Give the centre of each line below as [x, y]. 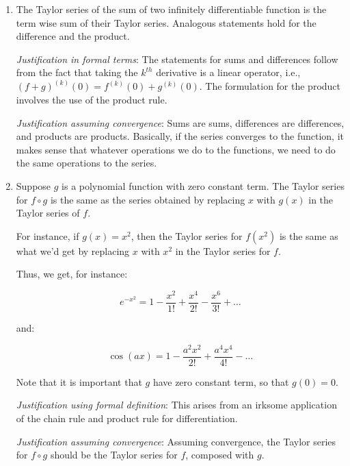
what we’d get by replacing [73, 250]
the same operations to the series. [86, 163]
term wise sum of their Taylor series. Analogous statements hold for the [166, 22]
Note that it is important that [79, 381]
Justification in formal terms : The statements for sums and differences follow [177, 59]
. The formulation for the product [270, 86]
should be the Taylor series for [114, 455]
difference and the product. [73, 36]
